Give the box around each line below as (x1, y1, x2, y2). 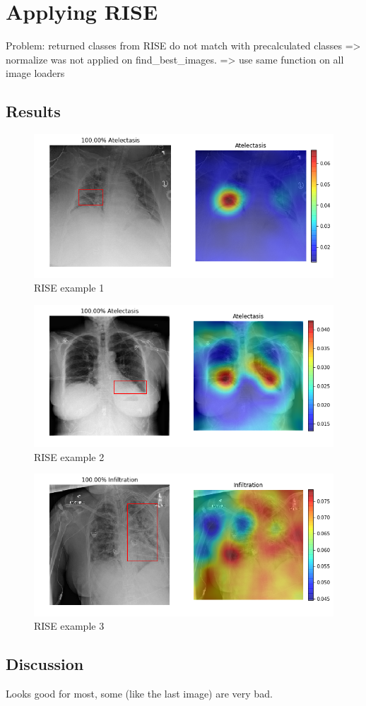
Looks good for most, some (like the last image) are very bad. (6, 686, 273, 701)
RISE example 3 (34, 618, 105, 633)
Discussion (6, 653, 84, 675)
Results (6, 100, 61, 122)
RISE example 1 (34, 280, 105, 295)
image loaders (6, 66, 65, 80)
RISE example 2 (34, 449, 105, 464)
